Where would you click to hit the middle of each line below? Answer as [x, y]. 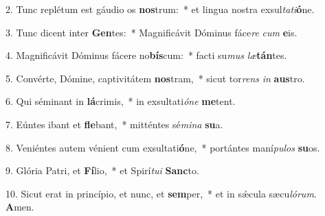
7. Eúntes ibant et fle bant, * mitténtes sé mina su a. [114, 124]
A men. [20, 207]
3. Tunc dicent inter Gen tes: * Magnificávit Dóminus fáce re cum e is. [152, 32]
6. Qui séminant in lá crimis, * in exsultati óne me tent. [121, 101]
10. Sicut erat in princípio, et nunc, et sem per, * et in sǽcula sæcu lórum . [161, 193]
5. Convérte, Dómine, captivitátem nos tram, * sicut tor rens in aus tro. [155, 78]
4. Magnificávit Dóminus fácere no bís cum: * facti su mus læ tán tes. [146, 55]
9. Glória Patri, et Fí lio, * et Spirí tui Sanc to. [102, 170]
